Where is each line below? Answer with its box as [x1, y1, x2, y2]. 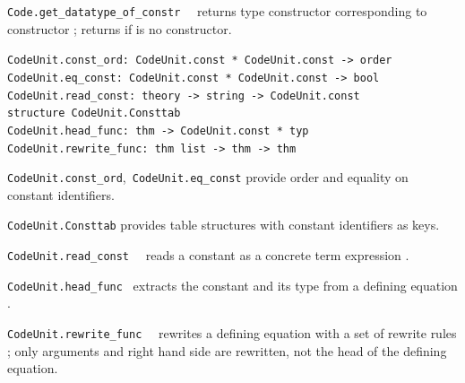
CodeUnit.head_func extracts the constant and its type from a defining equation [7, 275, 458, 294]
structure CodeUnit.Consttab [7, 107, 181, 120]
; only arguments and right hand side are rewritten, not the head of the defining [7, 341, 447, 360]
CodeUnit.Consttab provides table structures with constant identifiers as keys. [7, 215, 440, 234]
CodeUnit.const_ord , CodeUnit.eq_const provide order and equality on [7, 168, 409, 187]
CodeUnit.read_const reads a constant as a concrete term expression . [7, 246, 409, 265]
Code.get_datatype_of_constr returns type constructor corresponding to [7, 2, 427, 20]
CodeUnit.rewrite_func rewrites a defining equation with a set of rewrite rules [7, 324, 457, 342]
